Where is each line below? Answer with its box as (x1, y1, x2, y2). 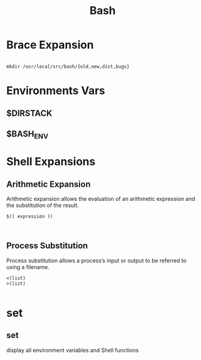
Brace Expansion (6, 38, 94, 52)
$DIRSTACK (6, 108, 53, 118)
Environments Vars (6, 84, 106, 98)
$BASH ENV (6, 129, 49, 141)
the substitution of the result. (6, 202, 79, 209)
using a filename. (6, 263, 50, 270)
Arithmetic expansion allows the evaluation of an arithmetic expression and (6, 195, 196, 203)
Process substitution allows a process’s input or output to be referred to (6, 257, 187, 264)
